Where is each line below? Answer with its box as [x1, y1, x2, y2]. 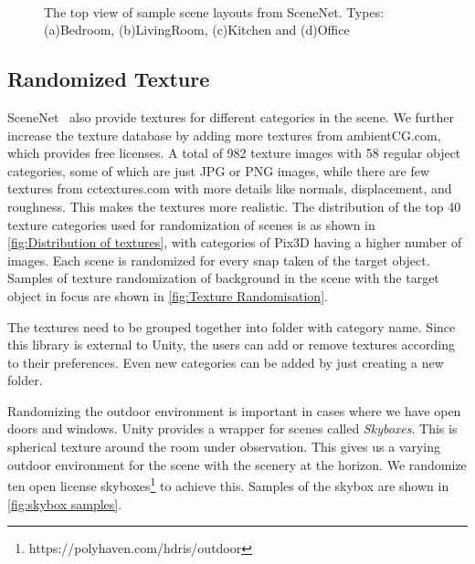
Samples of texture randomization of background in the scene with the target [7, 268, 439, 287]
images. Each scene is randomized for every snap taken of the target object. [7, 250, 430, 269]
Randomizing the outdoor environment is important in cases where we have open [7, 401, 461, 420]
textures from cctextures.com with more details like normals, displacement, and [7, 179, 452, 198]
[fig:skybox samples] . [7, 494, 122, 513]
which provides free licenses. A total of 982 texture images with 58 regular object [7, 143, 461, 162]
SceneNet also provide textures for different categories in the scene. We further [7, 107, 455, 126]
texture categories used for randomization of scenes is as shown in [7, 214, 375, 234]
